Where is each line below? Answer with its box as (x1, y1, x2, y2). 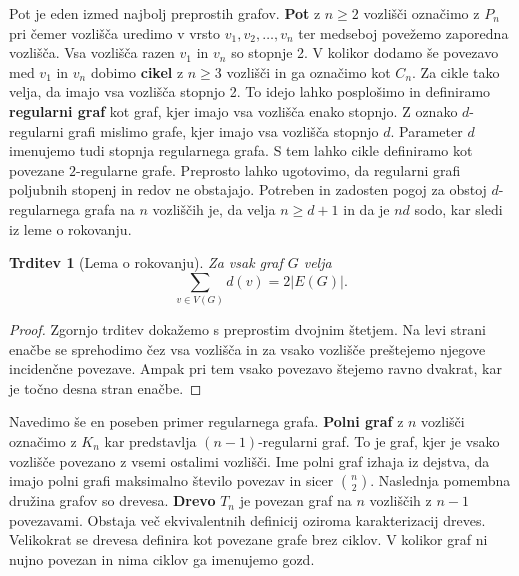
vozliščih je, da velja (152, 198, 276, 219)
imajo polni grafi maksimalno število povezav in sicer (9, 470, 334, 491)
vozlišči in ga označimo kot (226, 61, 391, 82)
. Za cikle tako (412, 61, 500, 82)
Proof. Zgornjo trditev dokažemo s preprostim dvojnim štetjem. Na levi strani (9, 319, 486, 340)
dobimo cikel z (90, 61, 184, 82)
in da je (343, 198, 390, 219)
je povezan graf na (239, 490, 352, 511)
